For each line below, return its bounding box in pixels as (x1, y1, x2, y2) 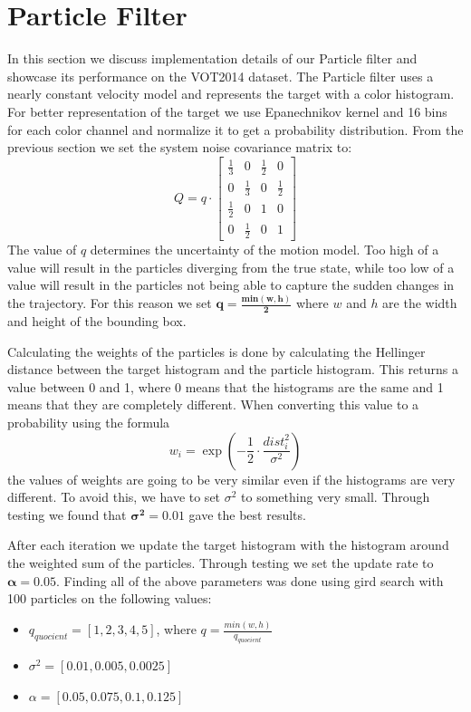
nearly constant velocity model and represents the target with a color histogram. (7, 84, 455, 103)
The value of (7, 240, 77, 259)
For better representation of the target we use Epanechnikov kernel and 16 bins (7, 101, 447, 120)
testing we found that (7, 505, 127, 524)
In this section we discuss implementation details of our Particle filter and (7, 49, 418, 68)
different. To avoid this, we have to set (7, 487, 221, 506)
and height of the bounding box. (7, 312, 187, 331)
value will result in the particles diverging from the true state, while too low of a (7, 257, 455, 276)
